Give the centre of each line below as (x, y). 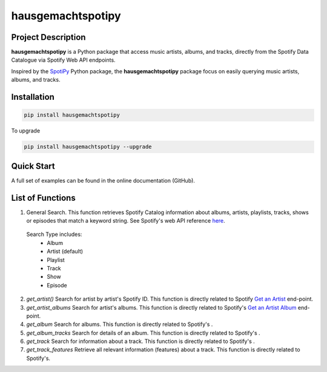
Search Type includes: (54, 234)
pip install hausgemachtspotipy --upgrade (88, 147)
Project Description (48, 37)
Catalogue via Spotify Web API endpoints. (63, 60)
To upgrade (26, 131)
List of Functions (43, 197)
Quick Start (33, 166)
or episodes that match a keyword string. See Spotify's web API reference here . (126, 220)
